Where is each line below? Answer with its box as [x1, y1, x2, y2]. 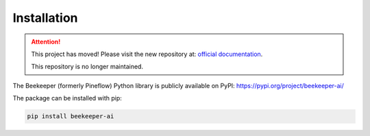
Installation [12, 10, 78, 25]
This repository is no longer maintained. [31, 62, 144, 71]
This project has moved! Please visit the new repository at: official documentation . [31, 50, 263, 58]
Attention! [31, 38, 61, 46]
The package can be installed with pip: [12, 94, 123, 103]
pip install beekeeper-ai [27, 113, 114, 120]
